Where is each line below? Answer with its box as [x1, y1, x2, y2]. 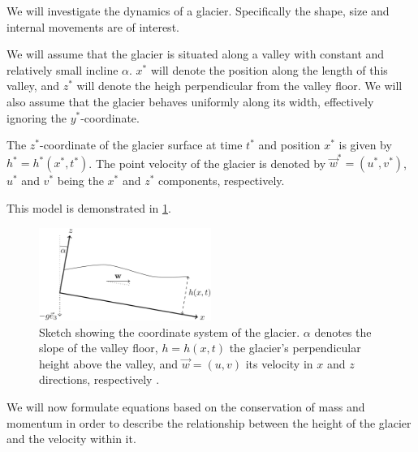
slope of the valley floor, [39, 339, 158, 356]
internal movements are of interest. [6, 18, 179, 35]
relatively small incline [6, 61, 119, 78]
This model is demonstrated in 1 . [6, 200, 171, 217]
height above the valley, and [39, 355, 179, 372]
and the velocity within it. [6, 430, 136, 447]
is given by [338, 136, 392, 153]
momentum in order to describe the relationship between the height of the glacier [6, 414, 412, 431]
